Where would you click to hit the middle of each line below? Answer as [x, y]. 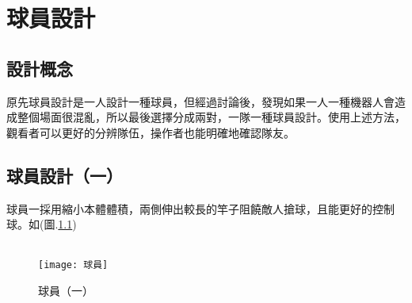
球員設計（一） [65, 175]
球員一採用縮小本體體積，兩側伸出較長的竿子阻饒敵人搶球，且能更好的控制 [200, 208]
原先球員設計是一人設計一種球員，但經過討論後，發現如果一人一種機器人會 [200, 101]
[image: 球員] [73, 265]
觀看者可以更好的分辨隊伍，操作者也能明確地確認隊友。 [151, 132]
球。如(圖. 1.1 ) [42, 224]
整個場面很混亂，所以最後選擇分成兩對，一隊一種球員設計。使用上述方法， [211, 117]
